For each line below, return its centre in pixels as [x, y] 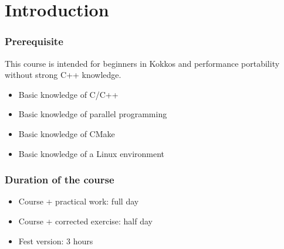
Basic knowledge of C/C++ [68, 94]
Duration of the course [60, 180]
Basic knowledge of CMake [67, 133]
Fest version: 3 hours [56, 241]
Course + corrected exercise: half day [85, 221]
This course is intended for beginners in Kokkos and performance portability [142, 63]
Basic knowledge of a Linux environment [92, 153]
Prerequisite [34, 41]
